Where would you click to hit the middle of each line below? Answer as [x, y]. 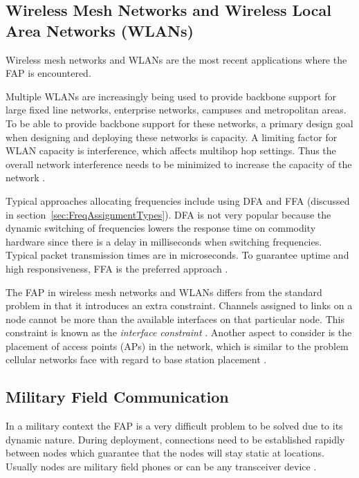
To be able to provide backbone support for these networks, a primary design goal [179, 123]
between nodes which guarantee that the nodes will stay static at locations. [165, 453]
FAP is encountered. [48, 73]
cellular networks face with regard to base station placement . [136, 359]
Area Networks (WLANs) [100, 30]
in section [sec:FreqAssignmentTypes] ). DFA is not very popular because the [168, 214]
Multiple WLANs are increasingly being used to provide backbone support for [171, 96]
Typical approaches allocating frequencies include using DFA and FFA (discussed [178, 200]
